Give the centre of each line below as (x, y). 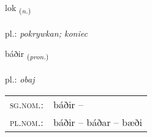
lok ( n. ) (18, 8)
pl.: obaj (20, 79)
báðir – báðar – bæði (98, 122)
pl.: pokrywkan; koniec (46, 33)
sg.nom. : (27, 104)
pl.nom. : (27, 122)
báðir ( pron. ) (27, 54)
